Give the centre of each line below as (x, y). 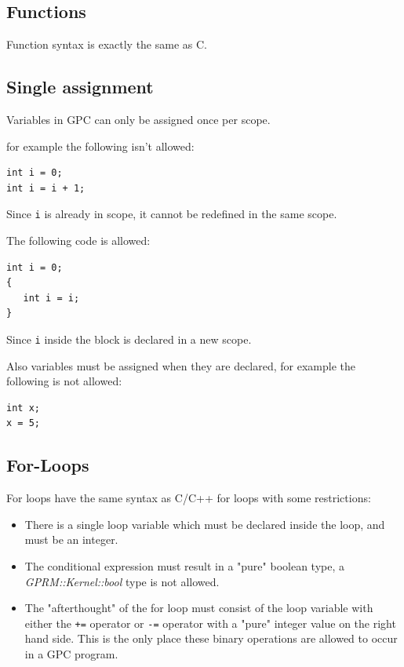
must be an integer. (71, 539)
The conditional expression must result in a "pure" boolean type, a (184, 566)
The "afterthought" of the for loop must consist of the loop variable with (199, 608)
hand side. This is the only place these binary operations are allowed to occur (211, 638)
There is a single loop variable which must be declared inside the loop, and (205, 524)
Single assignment (80, 87)
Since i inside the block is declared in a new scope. (129, 339)
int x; (23, 408)
